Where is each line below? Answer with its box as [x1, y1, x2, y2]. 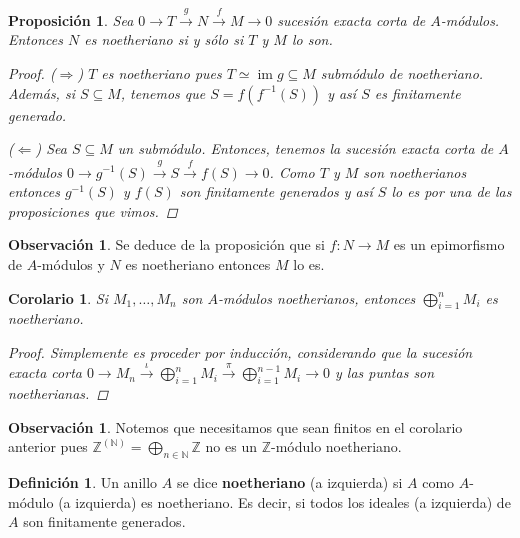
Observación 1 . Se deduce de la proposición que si [8, 234, 325, 255]
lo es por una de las [391, 181, 512, 202]
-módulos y [37, 253, 105, 274]
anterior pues [8, 436, 88, 457]
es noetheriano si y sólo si [84, 29, 244, 50]
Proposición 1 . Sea [8, 9, 134, 30]
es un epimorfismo [393, 234, 505, 255]
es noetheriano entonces [125, 253, 271, 274]
